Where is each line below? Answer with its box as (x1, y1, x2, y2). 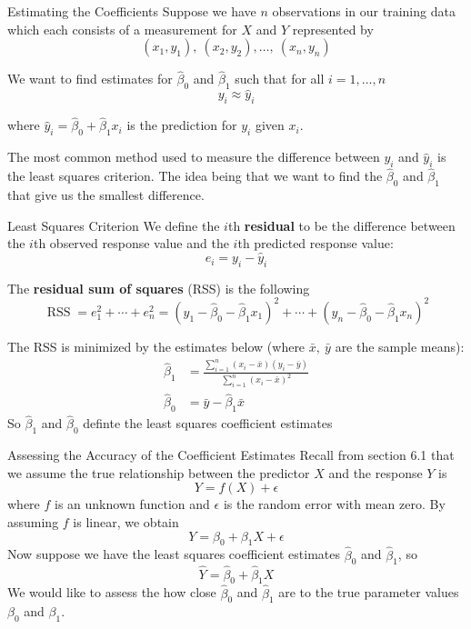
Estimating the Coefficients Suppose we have (7, 2, 256, 20)
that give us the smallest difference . (7, 185, 205, 205)
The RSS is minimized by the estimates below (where (7, 336, 306, 355)
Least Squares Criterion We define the (7, 215, 220, 235)
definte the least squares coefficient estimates (83, 414, 333, 433)
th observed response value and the (33, 234, 229, 253)
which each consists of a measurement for (7, 19, 237, 38)
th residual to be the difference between (227, 215, 456, 235)
